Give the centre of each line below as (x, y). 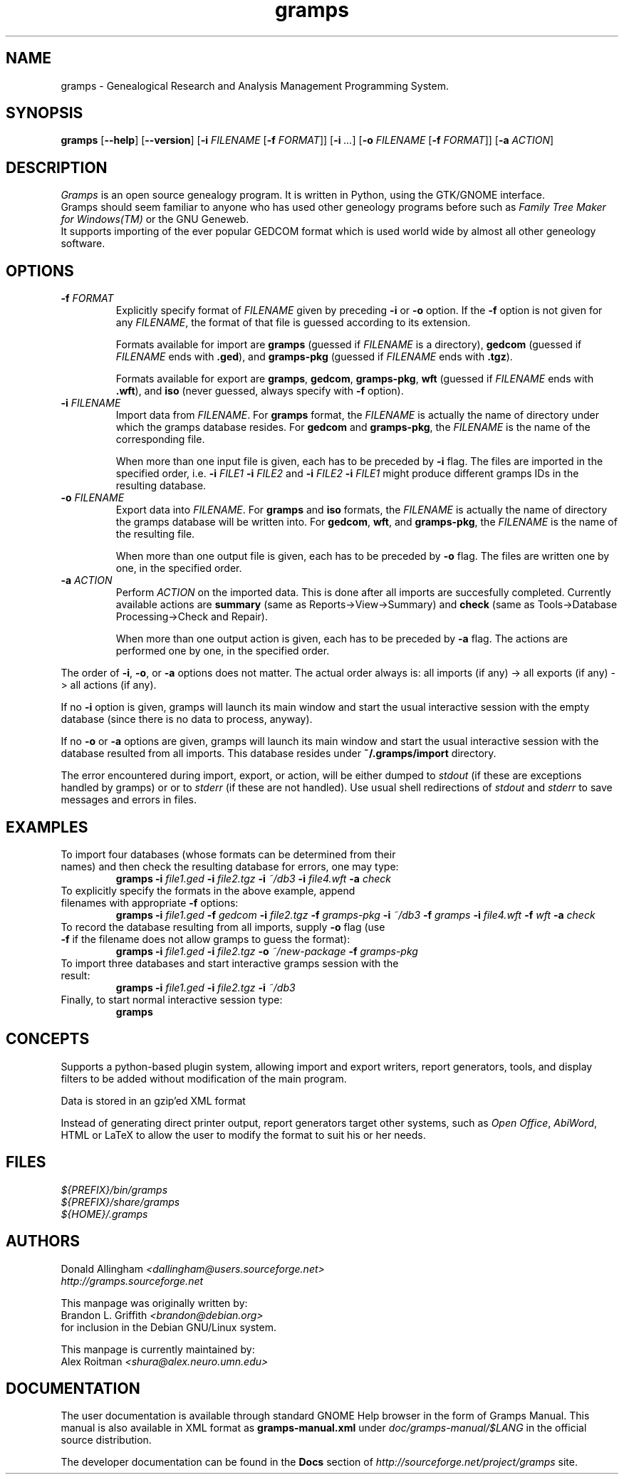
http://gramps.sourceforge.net (132, 1281)
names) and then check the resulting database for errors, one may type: (230, 866)
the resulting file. (155, 534)
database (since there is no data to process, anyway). (187, 719)
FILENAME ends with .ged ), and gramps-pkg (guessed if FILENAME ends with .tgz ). (314, 357)
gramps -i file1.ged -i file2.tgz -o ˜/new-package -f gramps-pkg (267, 951)
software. (83, 244)
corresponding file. (160, 439)
